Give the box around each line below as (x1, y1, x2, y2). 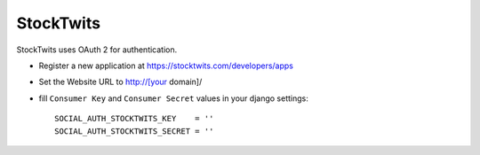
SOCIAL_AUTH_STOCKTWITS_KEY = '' (54, 113, 214, 124)
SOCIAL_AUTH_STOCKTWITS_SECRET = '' (54, 126, 214, 136)
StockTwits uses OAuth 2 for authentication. (16, 44, 178, 55)
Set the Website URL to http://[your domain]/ (38, 76, 203, 88)
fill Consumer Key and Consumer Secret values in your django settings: (38, 93, 308, 104)
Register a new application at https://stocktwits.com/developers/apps (38, 60, 293, 71)
